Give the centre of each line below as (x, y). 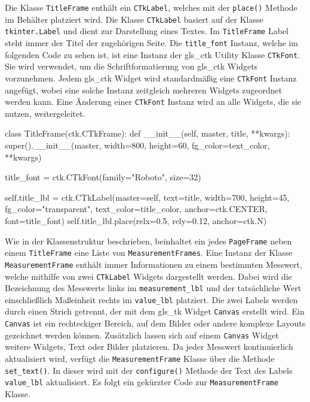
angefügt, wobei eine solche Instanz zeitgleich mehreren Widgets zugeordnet (144, 90)
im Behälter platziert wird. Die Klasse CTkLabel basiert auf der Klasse (134, 19)
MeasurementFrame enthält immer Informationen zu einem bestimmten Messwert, (154, 264)
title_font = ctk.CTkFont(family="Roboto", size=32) (103, 177)
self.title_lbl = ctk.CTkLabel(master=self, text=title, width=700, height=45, (147, 197)
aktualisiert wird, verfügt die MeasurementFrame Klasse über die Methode (140, 359)
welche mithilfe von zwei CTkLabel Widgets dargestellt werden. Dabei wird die (148, 276)
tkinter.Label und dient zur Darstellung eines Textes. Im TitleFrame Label (147, 31)
